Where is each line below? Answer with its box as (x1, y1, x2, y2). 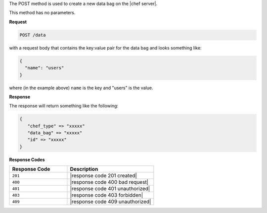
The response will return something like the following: (9, 103, 119, 109)
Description (70, 166, 98, 173)
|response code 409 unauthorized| (70, 198, 151, 205)
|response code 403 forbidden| (70, 192, 143, 199)
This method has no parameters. (9, 10, 76, 16)
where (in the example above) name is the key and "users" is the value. (9, 85, 153, 91)
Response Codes (9, 157, 45, 162)
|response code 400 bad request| (70, 179, 148, 186)
